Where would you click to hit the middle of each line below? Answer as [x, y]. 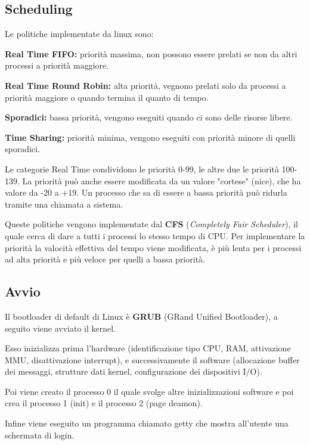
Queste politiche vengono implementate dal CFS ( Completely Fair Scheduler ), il [151, 224]
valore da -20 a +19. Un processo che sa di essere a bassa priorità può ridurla [146, 192]
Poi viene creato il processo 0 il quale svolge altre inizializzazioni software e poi [149, 391]
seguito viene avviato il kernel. [61, 328]
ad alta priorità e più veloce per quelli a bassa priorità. [105, 259]
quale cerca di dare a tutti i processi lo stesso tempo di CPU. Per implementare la [155, 235]
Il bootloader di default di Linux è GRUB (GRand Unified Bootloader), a [141, 316]
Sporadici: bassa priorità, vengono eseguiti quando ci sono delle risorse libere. [149, 117]
